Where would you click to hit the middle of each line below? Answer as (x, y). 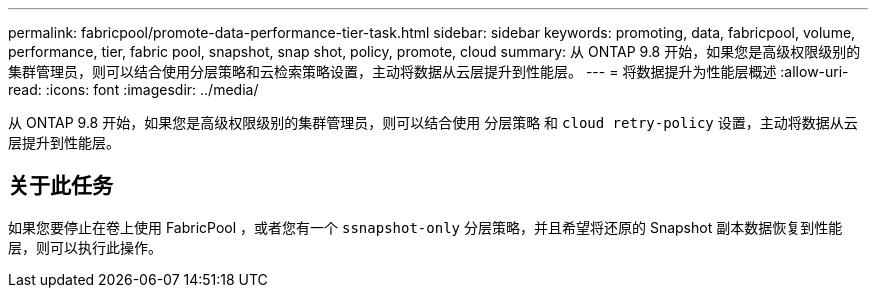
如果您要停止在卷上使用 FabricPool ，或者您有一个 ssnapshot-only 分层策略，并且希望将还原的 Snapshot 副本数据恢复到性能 (425, 227)
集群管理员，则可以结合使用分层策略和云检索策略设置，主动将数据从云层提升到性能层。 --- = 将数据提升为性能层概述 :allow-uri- (428, 71)
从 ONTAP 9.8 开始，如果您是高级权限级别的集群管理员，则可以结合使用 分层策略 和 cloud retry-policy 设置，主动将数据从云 (433, 122)
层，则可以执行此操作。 (85, 247)
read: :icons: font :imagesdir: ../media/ (133, 89)
